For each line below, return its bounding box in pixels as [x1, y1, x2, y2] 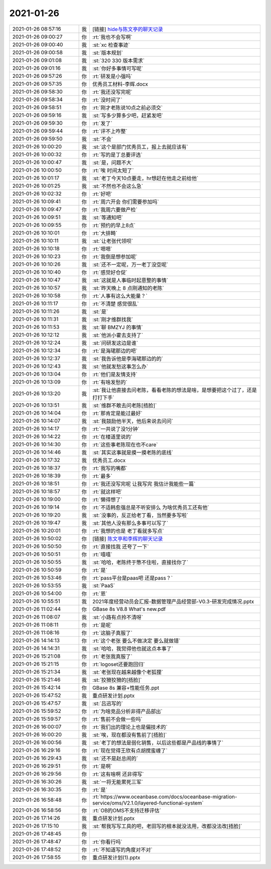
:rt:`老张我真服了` [92, 653, 132, 660]
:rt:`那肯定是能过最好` [92, 410, 143, 417]
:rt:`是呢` [92, 622, 112, 629]
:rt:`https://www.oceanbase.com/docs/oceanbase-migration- [92, 793, 237, 800]
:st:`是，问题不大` [92, 159, 133, 166]
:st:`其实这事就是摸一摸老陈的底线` [92, 449, 173, 456]
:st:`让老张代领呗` [92, 237, 133, 244]
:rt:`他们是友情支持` [92, 370, 138, 378]
